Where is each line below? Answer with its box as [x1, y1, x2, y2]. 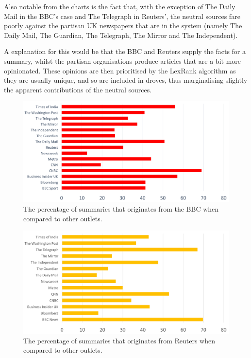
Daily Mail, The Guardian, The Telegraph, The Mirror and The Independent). [4, 30, 238, 40]
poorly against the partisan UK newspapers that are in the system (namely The [4, 20, 242, 31]
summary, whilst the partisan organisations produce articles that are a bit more [4, 55, 241, 66]
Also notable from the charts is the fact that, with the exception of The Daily [4, 1, 235, 11]
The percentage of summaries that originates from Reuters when [23, 335, 215, 345]
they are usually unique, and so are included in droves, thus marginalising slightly [4, 75, 248, 85]
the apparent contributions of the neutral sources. [4, 84, 152, 94]
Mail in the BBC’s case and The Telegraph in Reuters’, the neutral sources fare [4, 11, 240, 21]
